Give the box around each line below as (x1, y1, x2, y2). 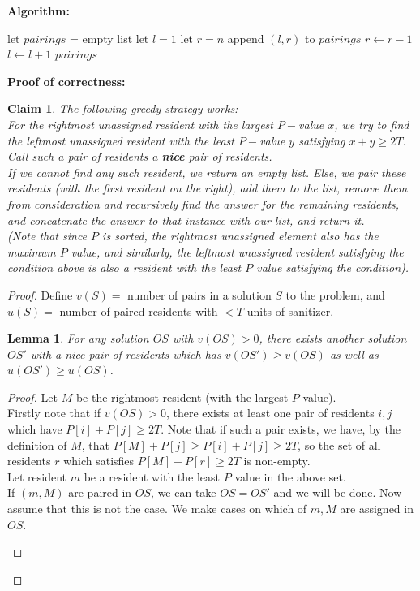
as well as (329, 345, 379, 362)
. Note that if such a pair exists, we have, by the (161, 421, 401, 438)
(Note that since (7, 227, 88, 244)
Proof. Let (7, 388, 58, 405)
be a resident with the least (84, 468, 221, 485)
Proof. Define (7, 286, 73, 303)
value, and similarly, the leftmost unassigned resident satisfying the (71, 243, 404, 260)
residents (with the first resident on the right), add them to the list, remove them (7, 179, 408, 196)
